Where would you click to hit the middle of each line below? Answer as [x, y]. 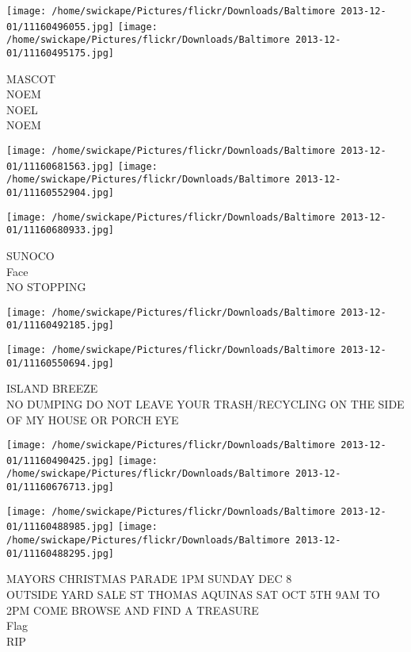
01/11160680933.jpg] [61, 230]
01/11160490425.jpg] [61, 460]
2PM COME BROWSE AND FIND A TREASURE [133, 610]
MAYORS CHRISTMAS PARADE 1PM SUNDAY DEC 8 [149, 579]
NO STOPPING [46, 287]
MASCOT [31, 78]
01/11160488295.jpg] [61, 553]
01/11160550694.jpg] [61, 363]
